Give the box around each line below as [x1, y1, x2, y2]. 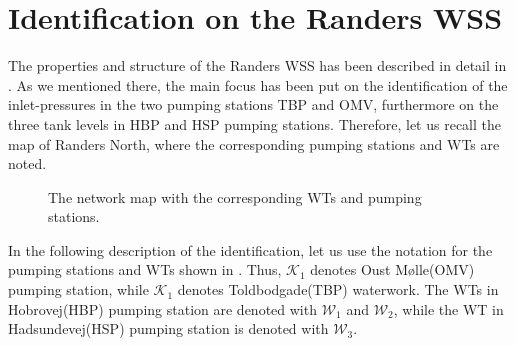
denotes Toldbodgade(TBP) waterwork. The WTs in [177, 279, 499, 300]
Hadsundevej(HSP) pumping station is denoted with [8, 318, 329, 339]
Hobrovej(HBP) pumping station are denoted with [8, 298, 317, 319]
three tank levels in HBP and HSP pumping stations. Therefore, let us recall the [8, 113, 501, 134]
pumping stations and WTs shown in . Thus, [8, 259, 282, 280]
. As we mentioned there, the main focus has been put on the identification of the [8, 74, 508, 95]
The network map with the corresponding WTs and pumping [48, 186, 422, 207]
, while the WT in [393, 298, 504, 319]
